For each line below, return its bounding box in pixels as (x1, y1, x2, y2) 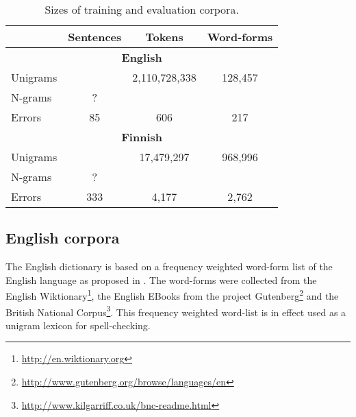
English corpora (5, 227, 120, 248)
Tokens (145, 29, 183, 45)
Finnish (121, 129, 163, 145)
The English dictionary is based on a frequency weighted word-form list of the (5, 259, 333, 274)
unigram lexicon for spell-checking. (5, 318, 151, 332)
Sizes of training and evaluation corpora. (44, 1, 239, 17)
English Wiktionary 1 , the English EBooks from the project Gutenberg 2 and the (5, 287, 339, 303)
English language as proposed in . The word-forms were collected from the (5, 272, 317, 287)
